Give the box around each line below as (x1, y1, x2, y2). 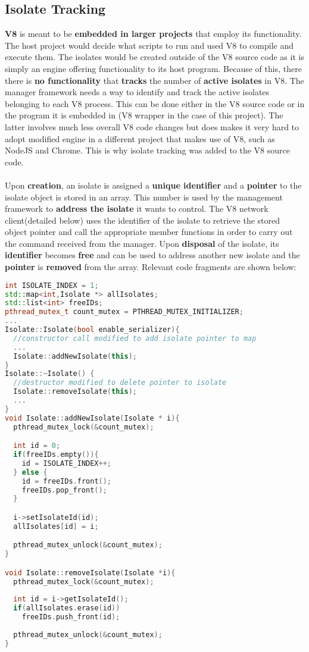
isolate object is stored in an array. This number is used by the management (5, 190, 283, 203)
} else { (13, 468, 48, 477)
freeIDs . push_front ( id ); (21, 613, 120, 622)
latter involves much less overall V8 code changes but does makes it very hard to (5, 120, 299, 133)
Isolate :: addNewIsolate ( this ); (13, 352, 137, 361)
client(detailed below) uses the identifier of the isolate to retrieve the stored (5, 214, 280, 226)
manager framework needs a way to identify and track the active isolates (5, 86, 270, 98)
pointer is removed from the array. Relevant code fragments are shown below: (5, 261, 296, 273)
